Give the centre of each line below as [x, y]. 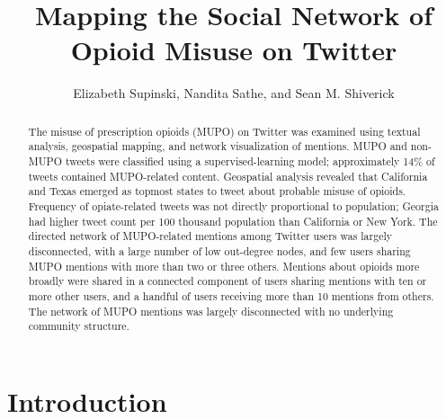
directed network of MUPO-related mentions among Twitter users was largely [210, 236]
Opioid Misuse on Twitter [234, 50]
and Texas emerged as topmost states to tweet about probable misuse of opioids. [217, 191]
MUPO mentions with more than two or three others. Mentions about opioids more [224, 266]
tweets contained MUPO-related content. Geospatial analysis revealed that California [228, 176]
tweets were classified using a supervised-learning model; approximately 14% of [250, 161]
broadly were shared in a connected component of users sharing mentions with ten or [227, 281]
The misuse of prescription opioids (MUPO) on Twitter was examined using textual [224, 131]
